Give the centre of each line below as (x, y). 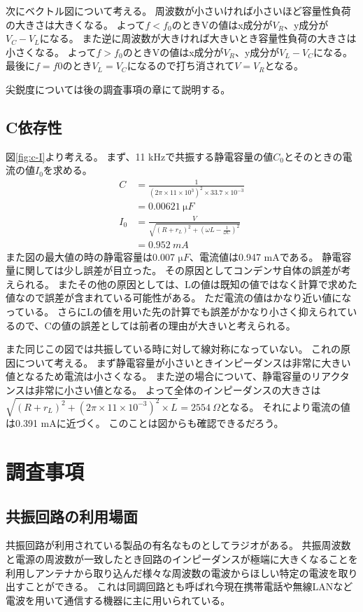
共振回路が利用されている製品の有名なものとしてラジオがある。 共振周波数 (178, 545)
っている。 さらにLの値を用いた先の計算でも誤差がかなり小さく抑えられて (177, 312)
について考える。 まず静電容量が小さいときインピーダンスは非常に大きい (183, 362)
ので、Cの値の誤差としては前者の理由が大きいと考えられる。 (155, 325)
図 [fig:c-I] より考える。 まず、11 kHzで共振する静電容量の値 (140, 156)
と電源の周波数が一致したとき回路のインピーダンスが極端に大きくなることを (182, 558)
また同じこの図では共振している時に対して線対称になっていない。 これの (173, 349)
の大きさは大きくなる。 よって (76, 24)
